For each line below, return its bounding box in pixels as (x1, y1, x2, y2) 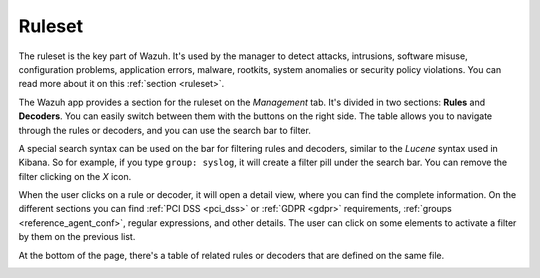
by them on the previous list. (18, 231, 136, 243)
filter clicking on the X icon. (18, 170, 132, 182)
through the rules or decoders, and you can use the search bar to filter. (18, 124, 312, 136)
